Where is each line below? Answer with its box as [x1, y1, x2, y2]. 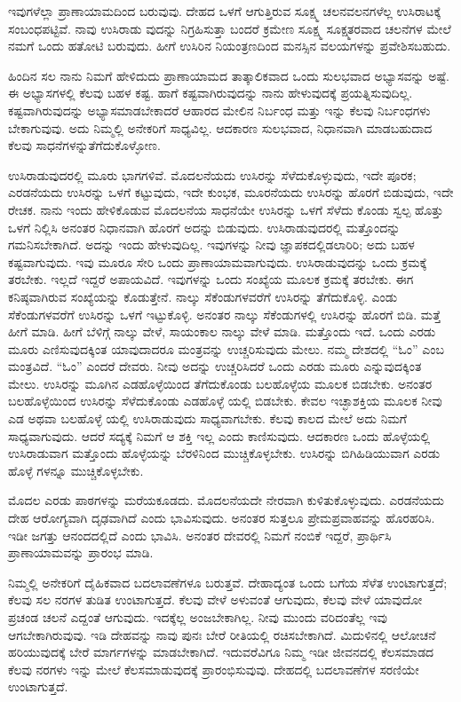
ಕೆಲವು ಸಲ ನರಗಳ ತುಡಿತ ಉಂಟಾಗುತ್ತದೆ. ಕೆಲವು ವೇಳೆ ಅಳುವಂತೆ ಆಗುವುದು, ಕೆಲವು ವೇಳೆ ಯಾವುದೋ [8, 590, 423, 609]
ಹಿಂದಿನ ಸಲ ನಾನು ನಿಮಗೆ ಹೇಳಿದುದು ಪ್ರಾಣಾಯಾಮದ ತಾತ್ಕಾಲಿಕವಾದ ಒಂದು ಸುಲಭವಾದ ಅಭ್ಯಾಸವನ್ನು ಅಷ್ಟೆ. [8, 66, 449, 84]
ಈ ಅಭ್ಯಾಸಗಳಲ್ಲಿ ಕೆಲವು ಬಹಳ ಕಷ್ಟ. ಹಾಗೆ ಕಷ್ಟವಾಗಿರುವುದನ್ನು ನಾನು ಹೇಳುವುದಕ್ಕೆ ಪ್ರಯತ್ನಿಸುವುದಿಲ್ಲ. [8, 83, 413, 102]
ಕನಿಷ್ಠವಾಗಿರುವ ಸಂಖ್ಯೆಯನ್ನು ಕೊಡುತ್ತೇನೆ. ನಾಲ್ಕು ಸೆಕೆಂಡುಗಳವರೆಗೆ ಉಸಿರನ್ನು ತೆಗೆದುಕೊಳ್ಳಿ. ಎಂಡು [8, 287, 398, 305]
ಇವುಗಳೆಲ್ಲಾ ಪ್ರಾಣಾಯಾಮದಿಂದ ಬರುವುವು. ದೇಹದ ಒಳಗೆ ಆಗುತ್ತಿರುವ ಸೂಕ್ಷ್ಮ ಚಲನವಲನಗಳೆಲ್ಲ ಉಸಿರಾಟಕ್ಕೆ [8, 2, 441, 20]
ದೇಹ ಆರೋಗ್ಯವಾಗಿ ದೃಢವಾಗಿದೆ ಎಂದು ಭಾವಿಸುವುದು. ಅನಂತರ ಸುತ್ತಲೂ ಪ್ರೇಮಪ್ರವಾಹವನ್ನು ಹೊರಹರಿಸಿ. [8, 509, 435, 527]
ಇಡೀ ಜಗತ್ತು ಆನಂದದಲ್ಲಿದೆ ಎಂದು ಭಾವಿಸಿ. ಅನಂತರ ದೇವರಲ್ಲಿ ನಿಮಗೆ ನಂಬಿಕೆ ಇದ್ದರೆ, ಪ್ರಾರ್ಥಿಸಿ [8, 525, 392, 544]
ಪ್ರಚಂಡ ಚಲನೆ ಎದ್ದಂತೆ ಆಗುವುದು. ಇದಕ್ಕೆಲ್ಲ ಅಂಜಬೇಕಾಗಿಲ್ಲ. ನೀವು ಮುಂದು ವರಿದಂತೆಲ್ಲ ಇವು [8, 608, 387, 626]
